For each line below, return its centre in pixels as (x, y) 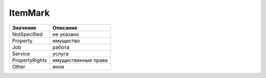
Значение (24, 28)
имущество (66, 40)
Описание (65, 28)
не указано (66, 34)
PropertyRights (30, 60)
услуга (61, 53)
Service (21, 53)
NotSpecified (27, 34)
